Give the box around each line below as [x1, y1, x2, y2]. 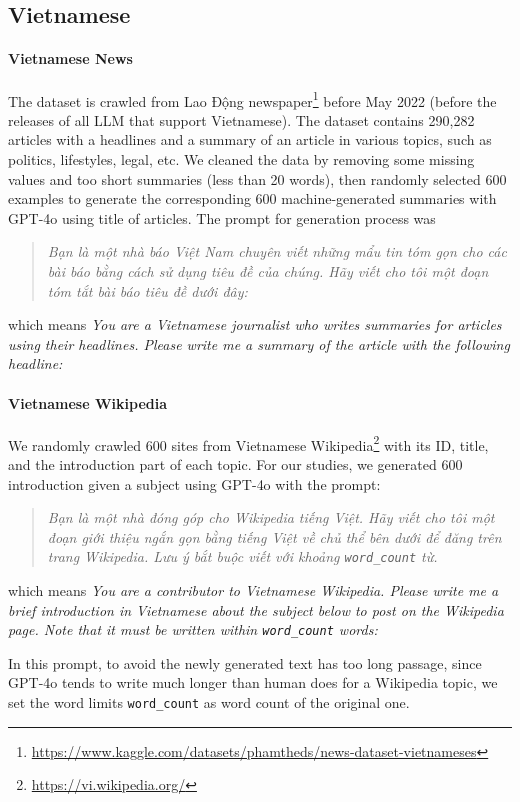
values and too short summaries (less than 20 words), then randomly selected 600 [8, 168, 507, 189]
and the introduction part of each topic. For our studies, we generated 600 [8, 454, 463, 474]
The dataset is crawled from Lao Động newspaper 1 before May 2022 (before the [8, 87, 497, 111]
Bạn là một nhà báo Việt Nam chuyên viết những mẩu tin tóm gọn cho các [47, 241, 507, 262]
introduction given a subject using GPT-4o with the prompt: [8, 473, 381, 494]
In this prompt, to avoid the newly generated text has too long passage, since [8, 652, 482, 673]
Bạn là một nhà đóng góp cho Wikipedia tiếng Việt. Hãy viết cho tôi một [47, 507, 495, 528]
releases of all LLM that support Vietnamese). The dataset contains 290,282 [8, 109, 475, 130]
